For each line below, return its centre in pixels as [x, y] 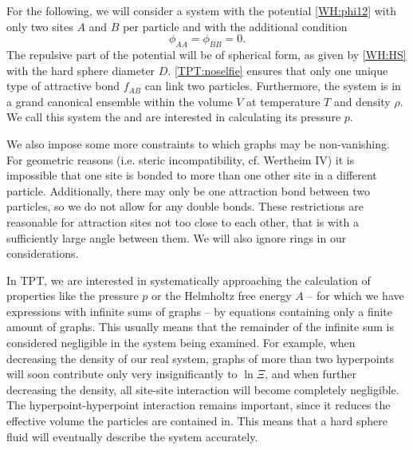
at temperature [283, 101]
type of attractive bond [63, 86]
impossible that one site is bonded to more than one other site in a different [192, 175]
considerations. [43, 253]
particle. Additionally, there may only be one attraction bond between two [188, 190]
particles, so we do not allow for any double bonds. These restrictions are [185, 206]
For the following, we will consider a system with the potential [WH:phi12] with [201, 10]
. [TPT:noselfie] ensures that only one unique [278, 70]
